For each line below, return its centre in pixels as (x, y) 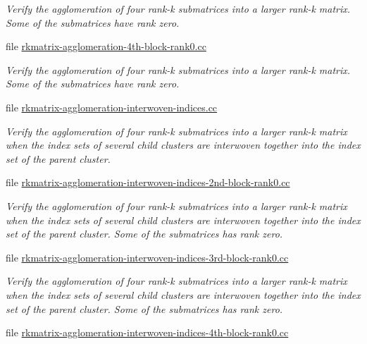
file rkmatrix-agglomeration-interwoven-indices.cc (112, 107)
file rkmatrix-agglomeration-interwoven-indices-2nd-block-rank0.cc (148, 182)
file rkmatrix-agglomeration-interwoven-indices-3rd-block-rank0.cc (147, 257)
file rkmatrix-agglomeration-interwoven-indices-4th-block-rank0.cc (147, 332)
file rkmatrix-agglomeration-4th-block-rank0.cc (106, 46)
